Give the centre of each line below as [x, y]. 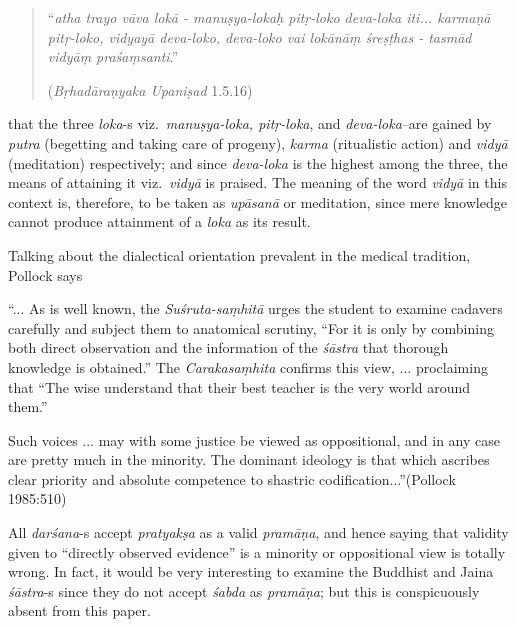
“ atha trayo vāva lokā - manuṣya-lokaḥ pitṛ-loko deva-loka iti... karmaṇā [269, 17]
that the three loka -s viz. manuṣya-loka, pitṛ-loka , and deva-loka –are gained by [250, 123]
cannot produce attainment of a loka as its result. [159, 221]
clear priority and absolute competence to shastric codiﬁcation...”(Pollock [232, 478]
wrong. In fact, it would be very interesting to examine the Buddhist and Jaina [251, 571]
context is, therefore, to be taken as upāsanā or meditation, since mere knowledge [257, 201]
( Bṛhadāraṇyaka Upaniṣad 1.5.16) [150, 89]
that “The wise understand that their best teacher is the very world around [239, 386]
